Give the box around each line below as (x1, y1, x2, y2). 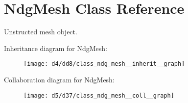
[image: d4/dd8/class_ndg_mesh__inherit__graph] (23, 60, 185, 68)
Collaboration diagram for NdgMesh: (4, 74, 115, 84)
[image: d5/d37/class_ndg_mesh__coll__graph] (23, 92, 174, 99)
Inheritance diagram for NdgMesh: (4, 43, 107, 53)
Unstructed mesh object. (4, 26, 77, 37)
